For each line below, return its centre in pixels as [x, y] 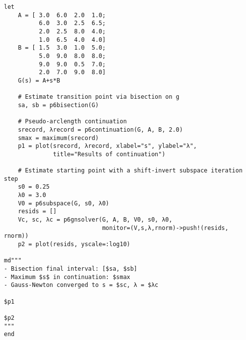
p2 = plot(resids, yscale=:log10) [74, 244]
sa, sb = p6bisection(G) [58, 105]
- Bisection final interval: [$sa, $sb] [71, 269]
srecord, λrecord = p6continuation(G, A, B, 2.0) [100, 129]
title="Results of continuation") [109, 154]
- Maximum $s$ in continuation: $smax [67, 277]
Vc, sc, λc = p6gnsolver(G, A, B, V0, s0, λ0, [95, 220]
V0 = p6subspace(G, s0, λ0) [63, 203]
